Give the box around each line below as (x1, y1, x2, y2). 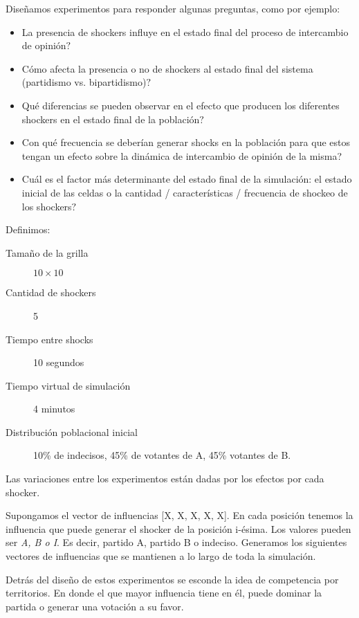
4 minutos (33, 401, 75, 416)
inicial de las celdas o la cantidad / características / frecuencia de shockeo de (21, 185, 348, 199)
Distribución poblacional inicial (6, 424, 138, 439)
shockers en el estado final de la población (21, 111, 200, 126)
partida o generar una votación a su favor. (6, 599, 184, 613)
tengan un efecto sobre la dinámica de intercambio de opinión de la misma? (21, 148, 342, 163)
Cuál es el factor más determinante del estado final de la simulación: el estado (21, 172, 352, 186)
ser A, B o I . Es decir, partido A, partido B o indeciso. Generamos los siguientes (6, 535, 347, 549)
